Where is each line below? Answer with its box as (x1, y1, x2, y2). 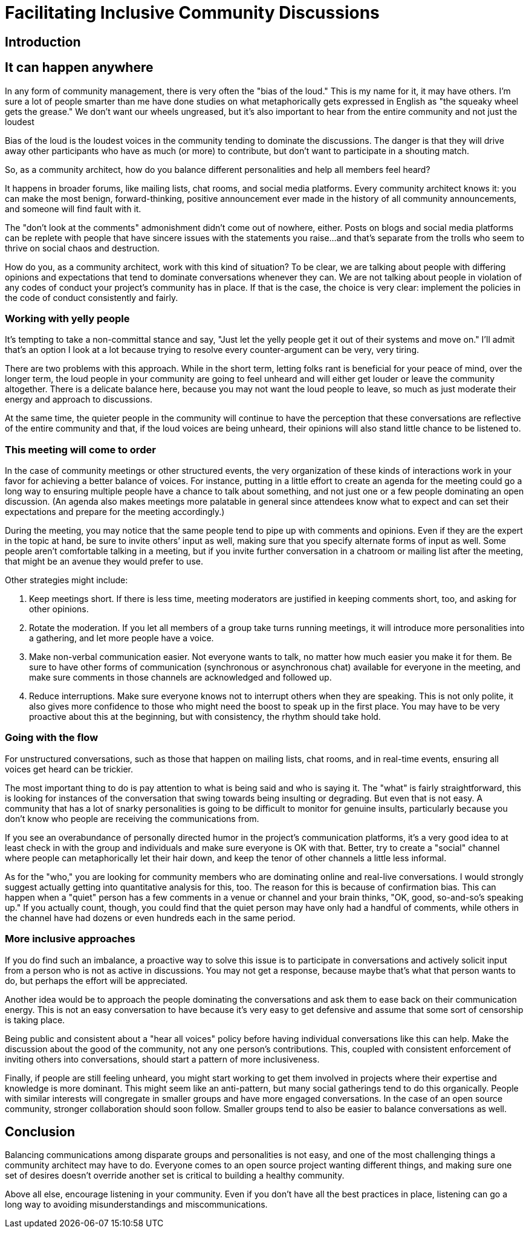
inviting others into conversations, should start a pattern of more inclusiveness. (5, 1053, 320, 1064)
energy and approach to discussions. (5, 394, 152, 405)
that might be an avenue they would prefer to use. (5, 556, 203, 567)
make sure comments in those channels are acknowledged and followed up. (29, 672, 332, 683)
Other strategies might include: (5, 575, 128, 586)
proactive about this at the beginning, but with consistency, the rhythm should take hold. (29, 711, 381, 722)
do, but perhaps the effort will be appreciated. (5, 975, 188, 986)
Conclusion (5, 1124, 76, 1140)
